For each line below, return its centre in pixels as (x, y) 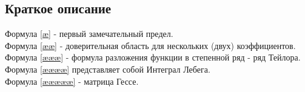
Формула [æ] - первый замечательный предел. (89, 34)
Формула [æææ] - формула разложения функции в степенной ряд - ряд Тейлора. (153, 57)
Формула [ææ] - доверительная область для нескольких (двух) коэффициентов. (150, 45)
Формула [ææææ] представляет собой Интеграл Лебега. (108, 69)
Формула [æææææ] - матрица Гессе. (72, 81)
